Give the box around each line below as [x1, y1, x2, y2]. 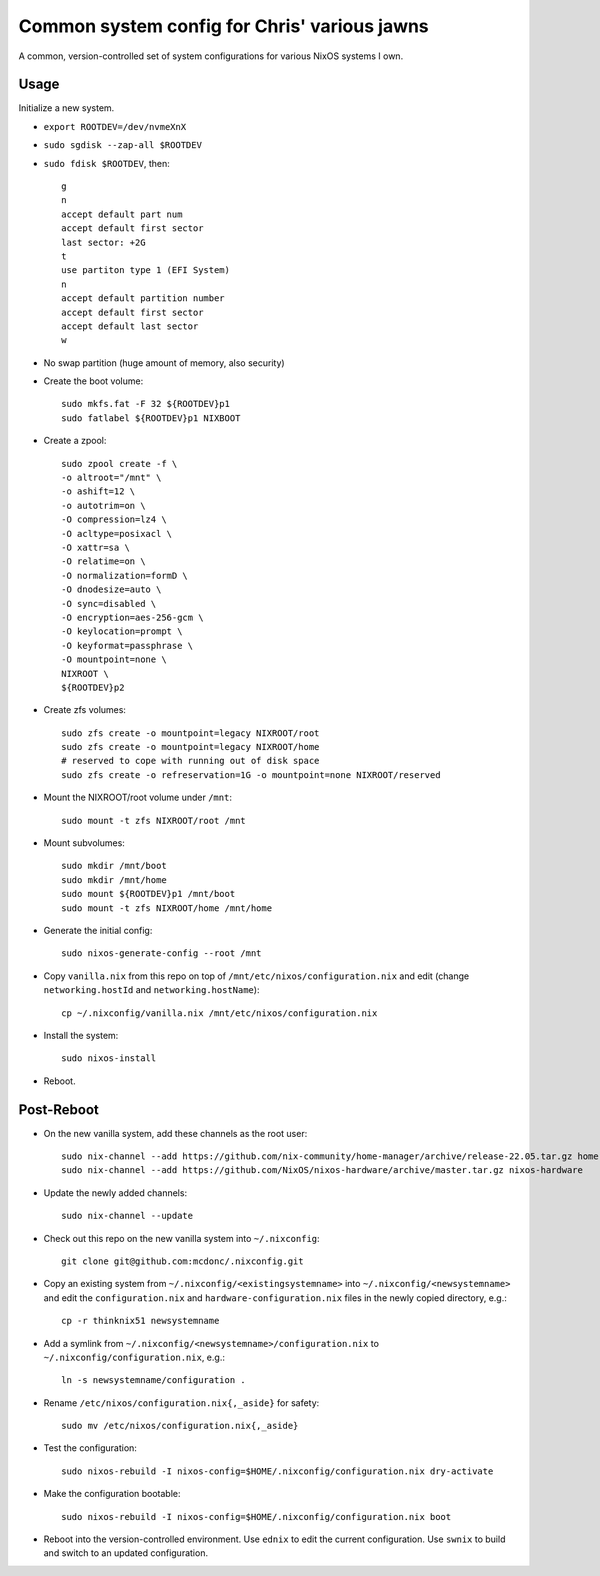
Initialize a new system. [18, 102, 115, 114]
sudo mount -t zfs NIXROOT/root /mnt [61, 815, 247, 826]
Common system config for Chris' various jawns [18, 15, 429, 37]
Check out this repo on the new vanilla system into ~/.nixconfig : [43, 1232, 320, 1244]
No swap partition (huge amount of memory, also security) [43, 356, 285, 369]
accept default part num [61, 208, 183, 220]
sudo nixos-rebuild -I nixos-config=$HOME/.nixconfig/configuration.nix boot [61, 1511, 452, 1522]
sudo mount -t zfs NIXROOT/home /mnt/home [61, 902, 273, 914]
